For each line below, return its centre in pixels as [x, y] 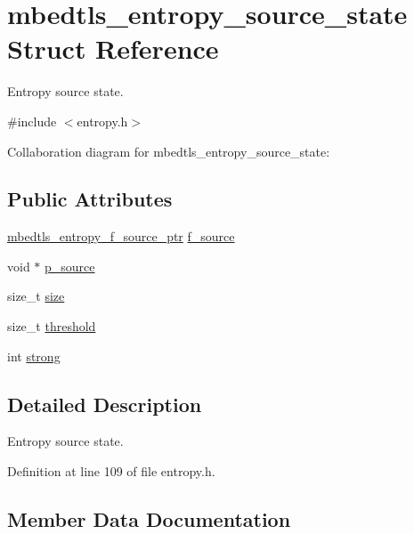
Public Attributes [90, 199]
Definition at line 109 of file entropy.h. [111, 471]
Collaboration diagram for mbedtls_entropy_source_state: [169, 151]
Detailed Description [105, 404]
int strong [34, 356]
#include [32, 121]
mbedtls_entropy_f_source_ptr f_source [121, 236]
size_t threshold [52, 326]
